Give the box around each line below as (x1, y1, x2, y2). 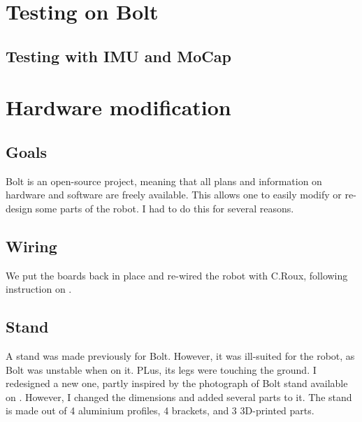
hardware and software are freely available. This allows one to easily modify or (6, 187, 342, 202)
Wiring (6, 235, 57, 256)
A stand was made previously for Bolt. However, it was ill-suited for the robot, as (6, 349, 355, 363)
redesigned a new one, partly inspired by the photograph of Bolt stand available (6, 376, 348, 391)
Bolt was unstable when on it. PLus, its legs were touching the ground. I (6, 362, 317, 377)
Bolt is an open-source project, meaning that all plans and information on (6, 173, 322, 188)
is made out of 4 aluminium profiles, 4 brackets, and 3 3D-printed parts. (6, 403, 314, 418)
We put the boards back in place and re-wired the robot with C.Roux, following (6, 268, 348, 282)
